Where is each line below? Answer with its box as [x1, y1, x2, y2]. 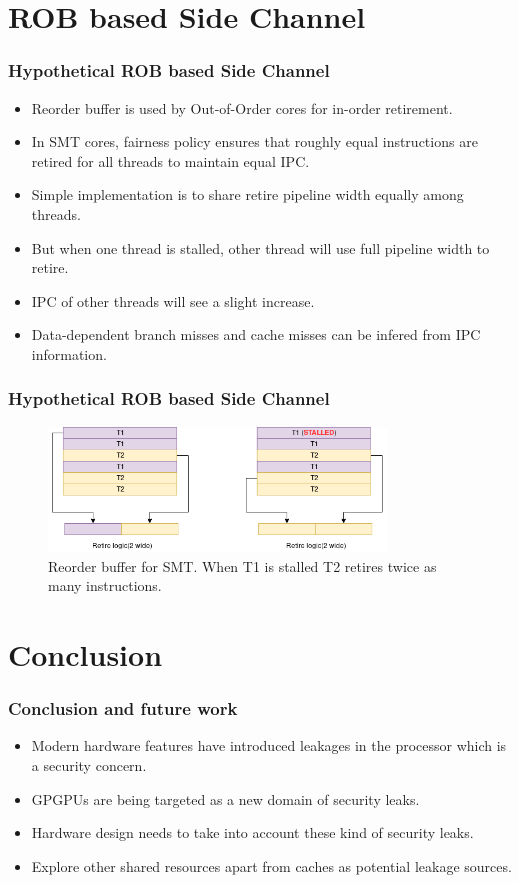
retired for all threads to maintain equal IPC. [31, 150, 310, 171]
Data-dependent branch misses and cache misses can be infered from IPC [31, 324, 481, 345]
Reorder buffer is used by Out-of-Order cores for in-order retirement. [31, 97, 453, 118]
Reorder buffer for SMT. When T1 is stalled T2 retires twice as [48, 555, 437, 576]
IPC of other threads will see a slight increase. [31, 290, 315, 311]
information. [31, 343, 107, 364]
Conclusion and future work [8, 696, 238, 721]
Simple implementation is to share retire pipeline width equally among [31, 184, 464, 205]
